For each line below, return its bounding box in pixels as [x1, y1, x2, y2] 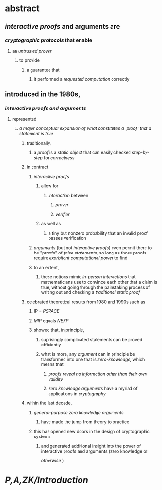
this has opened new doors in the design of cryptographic [33, 428, 150, 434]
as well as [41, 220, 61, 226]
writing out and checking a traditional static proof [41, 289, 140, 295]
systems [33, 434, 51, 439]
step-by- [131, 149, 149, 155]
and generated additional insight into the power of [41, 443, 141, 449]
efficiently [41, 342, 62, 347]
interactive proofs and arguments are [5, 22, 120, 31]
